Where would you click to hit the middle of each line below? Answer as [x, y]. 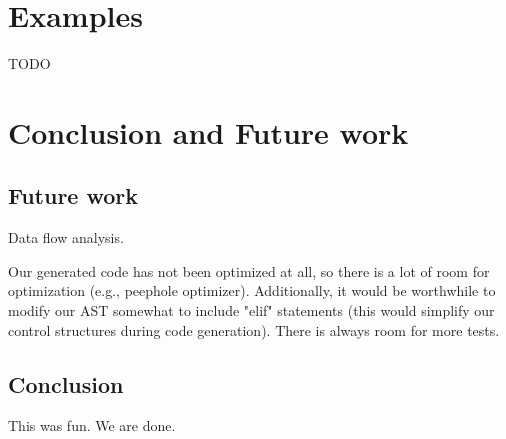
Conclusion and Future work [208, 131]
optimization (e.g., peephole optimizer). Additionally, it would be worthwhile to [252, 290]
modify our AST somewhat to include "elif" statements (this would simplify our [251, 310]
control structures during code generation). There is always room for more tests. [254, 329]
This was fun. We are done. [92, 425]
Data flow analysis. [66, 237]
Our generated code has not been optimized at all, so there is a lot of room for [249, 270]
